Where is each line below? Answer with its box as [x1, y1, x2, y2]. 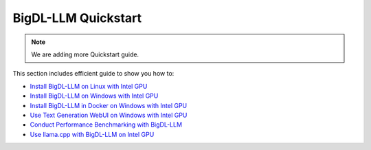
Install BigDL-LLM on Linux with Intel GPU [30, 82, 148, 90]
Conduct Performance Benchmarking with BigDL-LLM [30, 120, 182, 129]
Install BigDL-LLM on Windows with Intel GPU [30, 92, 159, 100]
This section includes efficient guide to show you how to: [12, 69, 175, 78]
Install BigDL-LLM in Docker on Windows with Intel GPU [30, 101, 188, 109]
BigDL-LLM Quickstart [12, 10, 142, 25]
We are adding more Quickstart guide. [31, 50, 139, 58]
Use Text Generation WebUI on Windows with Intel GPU [30, 111, 188, 119]
